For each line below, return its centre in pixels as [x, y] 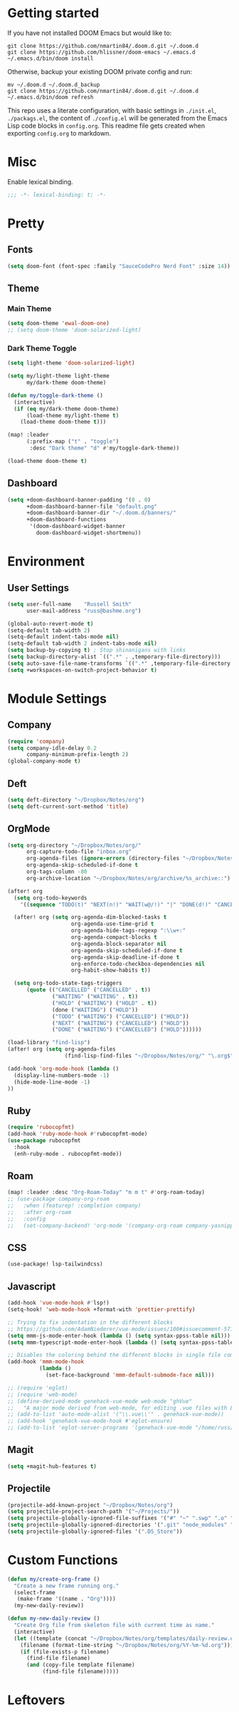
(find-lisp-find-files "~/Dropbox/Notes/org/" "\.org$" [149, 1056]
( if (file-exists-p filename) [65, 1652]
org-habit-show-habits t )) [111, 970]
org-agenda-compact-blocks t [114, 937]
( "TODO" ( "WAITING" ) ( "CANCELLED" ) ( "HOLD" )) [121, 1017]
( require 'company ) [36, 741]
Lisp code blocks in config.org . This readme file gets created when [106, 126]
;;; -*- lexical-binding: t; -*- [57, 195]
